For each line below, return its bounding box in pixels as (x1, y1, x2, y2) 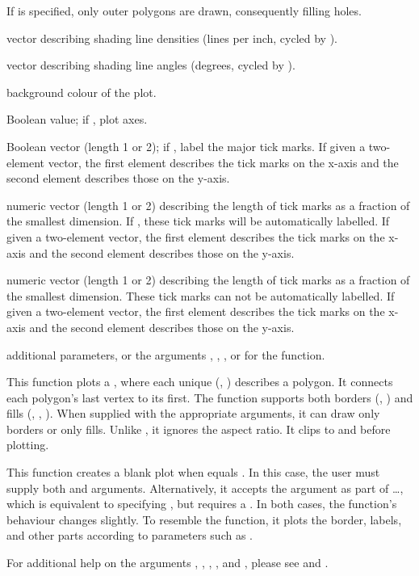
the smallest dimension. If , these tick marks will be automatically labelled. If (6, 212, 390, 229)
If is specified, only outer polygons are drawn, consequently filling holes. (6, 2, 362, 19)
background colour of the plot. (6, 83, 157, 100)
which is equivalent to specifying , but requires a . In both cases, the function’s (6, 495, 397, 512)
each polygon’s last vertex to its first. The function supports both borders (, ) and (6, 389, 413, 406)
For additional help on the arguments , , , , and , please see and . (6, 554, 329, 571)
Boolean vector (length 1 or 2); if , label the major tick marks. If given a (6, 137, 366, 154)
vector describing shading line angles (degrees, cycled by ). (6, 57, 295, 74)
